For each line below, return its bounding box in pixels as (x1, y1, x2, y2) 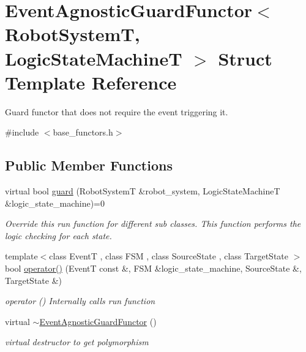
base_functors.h (53, 126, 113, 139)
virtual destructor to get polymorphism (5, 335, 149, 348)
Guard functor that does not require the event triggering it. (5, 105, 228, 118)
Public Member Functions (5, 156, 173, 175)
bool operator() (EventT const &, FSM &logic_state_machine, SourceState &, (5, 262, 302, 275)
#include (5, 126, 39, 139)
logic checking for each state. (5, 229, 112, 242)
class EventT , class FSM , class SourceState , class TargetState (49, 250, 289, 262)
